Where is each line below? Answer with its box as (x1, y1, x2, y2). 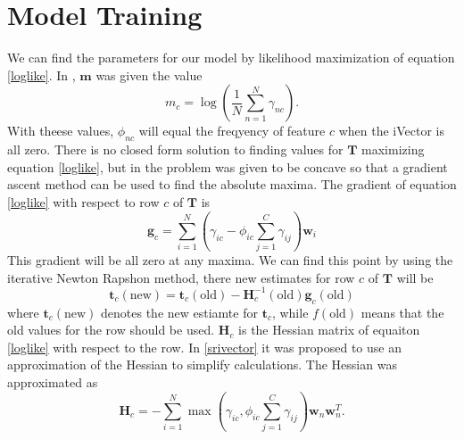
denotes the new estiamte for (101, 302, 258, 321)
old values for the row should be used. (7, 320, 215, 339)
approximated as (7, 373, 98, 392)
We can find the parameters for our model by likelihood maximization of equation (7, 48, 455, 67)
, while (271, 302, 309, 321)
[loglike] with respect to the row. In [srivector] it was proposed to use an (7, 337, 402, 356)
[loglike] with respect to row (7, 192, 160, 211)
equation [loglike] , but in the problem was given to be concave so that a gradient (7, 157, 448, 176)
